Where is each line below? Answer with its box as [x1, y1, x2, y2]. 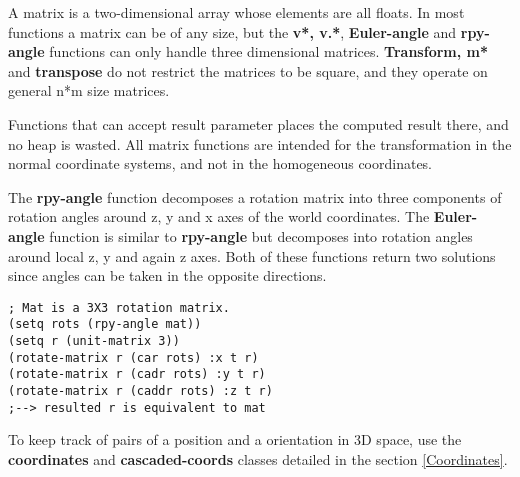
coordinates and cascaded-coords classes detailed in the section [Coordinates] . [8, 448, 508, 469]
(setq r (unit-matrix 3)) [8, 334, 180, 349]
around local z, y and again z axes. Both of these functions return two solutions [8, 245, 496, 266]
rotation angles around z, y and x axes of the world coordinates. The [8, 206, 430, 227]
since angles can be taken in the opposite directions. [8, 265, 327, 286]
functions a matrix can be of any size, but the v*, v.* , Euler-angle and [8, 21, 457, 42]
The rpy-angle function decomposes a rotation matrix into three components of [8, 186, 502, 207]
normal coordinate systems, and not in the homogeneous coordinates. [8, 153, 433, 174]
